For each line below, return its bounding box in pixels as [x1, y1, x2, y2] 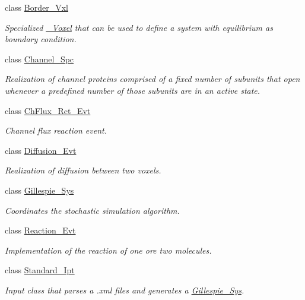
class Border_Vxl [5, 1, 68, 13]
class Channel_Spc [5, 52, 74, 65]
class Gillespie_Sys [5, 184, 74, 196]
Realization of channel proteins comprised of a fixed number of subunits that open [5, 72, 300, 85]
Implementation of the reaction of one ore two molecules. [5, 244, 212, 256]
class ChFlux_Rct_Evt [5, 104, 91, 116]
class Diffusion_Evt [5, 144, 77, 156]
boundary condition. [5, 33, 77, 45]
